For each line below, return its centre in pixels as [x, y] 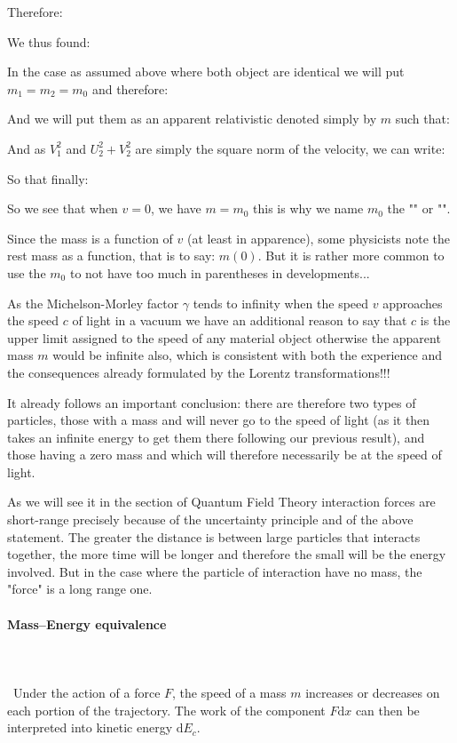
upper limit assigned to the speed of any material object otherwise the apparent [224, 337]
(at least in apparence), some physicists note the [319, 238]
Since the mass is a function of [90, 238]
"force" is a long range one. [80, 589]
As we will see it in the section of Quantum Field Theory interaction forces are [221, 502]
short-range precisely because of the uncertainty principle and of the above [210, 519]
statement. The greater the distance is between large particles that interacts [214, 536]
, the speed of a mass [229, 693]
